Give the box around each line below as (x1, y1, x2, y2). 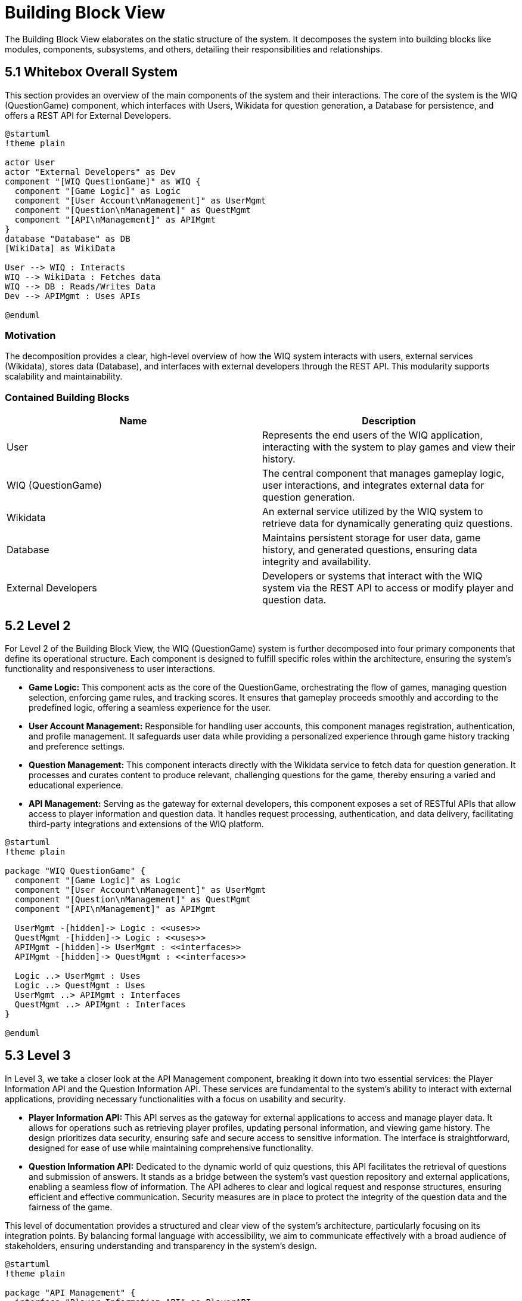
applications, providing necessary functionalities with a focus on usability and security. (5, 1093, 346, 1104)
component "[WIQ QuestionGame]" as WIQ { (5, 176, 201, 186)
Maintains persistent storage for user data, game (262, 532, 481, 544)
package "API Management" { (5, 1287, 136, 1297)
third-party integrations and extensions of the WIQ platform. (29, 818, 264, 829)
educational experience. (29, 779, 123, 790)
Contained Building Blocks (5, 391, 130, 403)
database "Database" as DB (5, 233, 130, 243)
